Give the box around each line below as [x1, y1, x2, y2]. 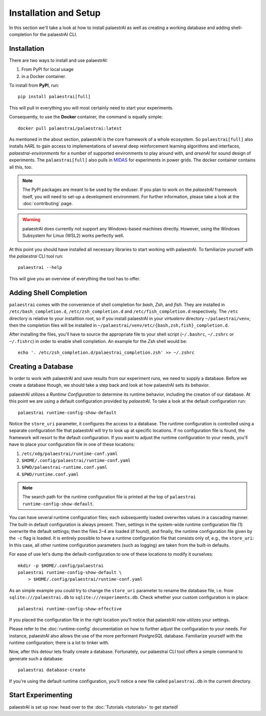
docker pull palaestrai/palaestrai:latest [18, 125, 122, 131]
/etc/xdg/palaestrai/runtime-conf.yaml [21, 451, 118, 456]
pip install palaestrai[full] [18, 94, 91, 100]
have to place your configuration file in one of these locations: [9, 442, 135, 448]
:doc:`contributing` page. [22, 200, 73, 207]
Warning [22, 217, 40, 223]
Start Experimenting [9, 691, 72, 699]
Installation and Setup [9, 7, 101, 18]
